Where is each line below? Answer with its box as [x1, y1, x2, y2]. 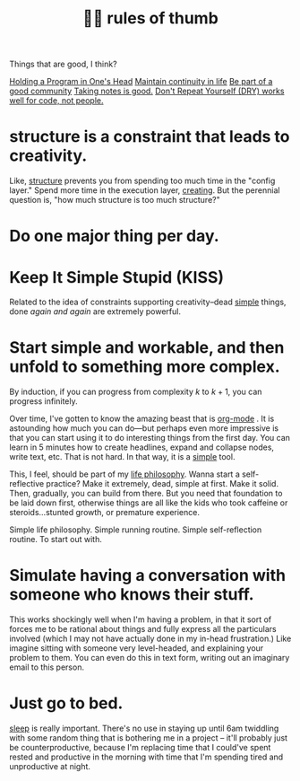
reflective [9, 478, 45, 489]
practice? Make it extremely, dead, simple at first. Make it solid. [46, 478, 279, 489]
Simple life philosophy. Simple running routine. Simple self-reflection [9, 524, 262, 535]
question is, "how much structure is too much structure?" [9, 195, 221, 206]
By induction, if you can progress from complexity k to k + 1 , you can [9, 386, 262, 398]
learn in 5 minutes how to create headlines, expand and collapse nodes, [9, 442, 275, 452]
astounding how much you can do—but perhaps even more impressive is [9, 423, 279, 434]
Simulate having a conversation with [9, 566, 287, 586]
